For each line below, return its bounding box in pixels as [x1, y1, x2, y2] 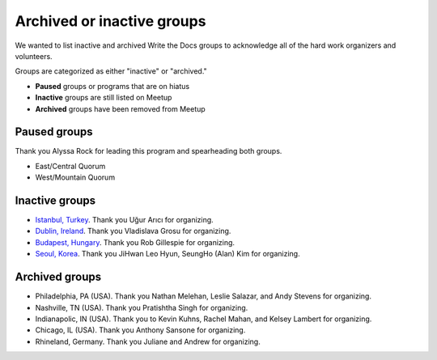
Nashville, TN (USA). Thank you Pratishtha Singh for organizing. [35, 303, 248, 312]
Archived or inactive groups [15, 12, 206, 30]
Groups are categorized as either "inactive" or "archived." [15, 66, 208, 76]
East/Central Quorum [35, 161, 106, 171]
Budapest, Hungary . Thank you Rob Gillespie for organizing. [35, 237, 235, 247]
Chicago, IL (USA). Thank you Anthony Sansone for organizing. [35, 325, 246, 335]
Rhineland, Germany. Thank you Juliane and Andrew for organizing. [35, 337, 261, 346]
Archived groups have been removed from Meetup [35, 104, 206, 113]
